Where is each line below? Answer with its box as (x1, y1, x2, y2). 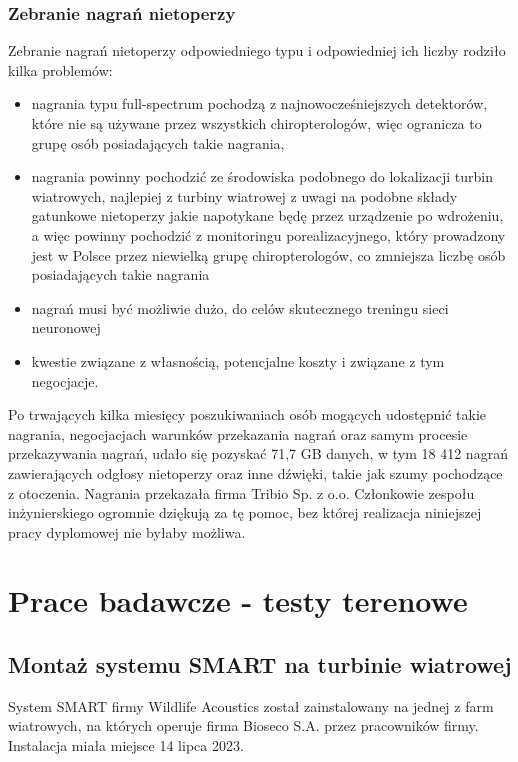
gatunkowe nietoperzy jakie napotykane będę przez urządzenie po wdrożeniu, (31, 205, 504, 226)
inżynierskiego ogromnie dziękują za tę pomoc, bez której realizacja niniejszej (8, 502, 482, 523)
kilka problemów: (8, 59, 113, 80)
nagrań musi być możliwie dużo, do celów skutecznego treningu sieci (31, 297, 449, 318)
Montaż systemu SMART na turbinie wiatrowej (8, 649, 512, 680)
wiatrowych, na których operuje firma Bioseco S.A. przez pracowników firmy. (8, 715, 479, 736)
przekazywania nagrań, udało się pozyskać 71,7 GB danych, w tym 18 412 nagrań (8, 443, 508, 464)
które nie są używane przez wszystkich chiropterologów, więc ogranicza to (31, 113, 482, 133)
